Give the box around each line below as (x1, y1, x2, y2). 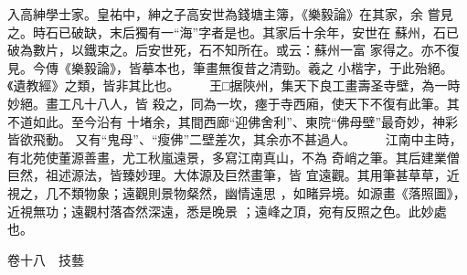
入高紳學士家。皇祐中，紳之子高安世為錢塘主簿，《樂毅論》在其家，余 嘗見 (7, 5, 453, 23)
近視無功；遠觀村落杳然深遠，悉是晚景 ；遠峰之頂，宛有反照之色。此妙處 (7, 201, 447, 220)
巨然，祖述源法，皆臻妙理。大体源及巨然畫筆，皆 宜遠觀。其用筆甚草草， (7, 165, 447, 185)
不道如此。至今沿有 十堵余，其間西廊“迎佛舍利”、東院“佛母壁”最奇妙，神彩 (7, 111, 459, 131)
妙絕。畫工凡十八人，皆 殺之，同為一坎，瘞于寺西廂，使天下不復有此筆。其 (7, 93, 460, 112)
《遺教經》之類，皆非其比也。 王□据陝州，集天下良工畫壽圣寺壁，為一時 (7, 76, 461, 95)
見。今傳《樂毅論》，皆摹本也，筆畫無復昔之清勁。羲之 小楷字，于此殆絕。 (7, 58, 453, 77)
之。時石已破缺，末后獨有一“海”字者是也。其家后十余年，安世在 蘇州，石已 (7, 22, 459, 41)
